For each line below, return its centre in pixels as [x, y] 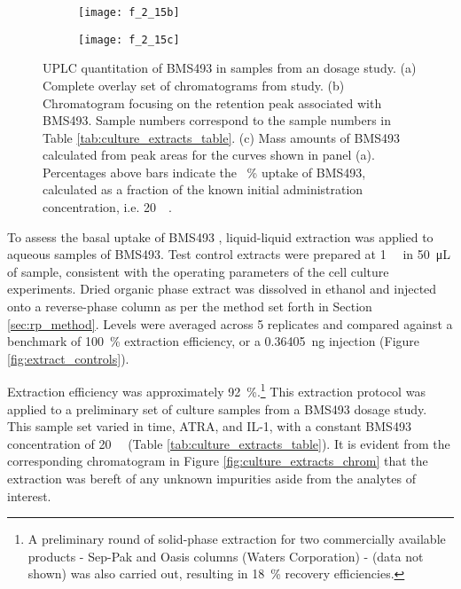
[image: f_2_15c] [129, 39]
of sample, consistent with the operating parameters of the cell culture [198, 271]
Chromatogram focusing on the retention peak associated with [212, 102]
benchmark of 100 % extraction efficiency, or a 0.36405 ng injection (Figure [214, 341]
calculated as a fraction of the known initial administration [203, 189]
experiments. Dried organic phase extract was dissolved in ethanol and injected [222, 289]
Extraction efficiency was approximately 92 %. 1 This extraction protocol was [216, 390]
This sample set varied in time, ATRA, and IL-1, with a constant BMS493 [209, 426]
